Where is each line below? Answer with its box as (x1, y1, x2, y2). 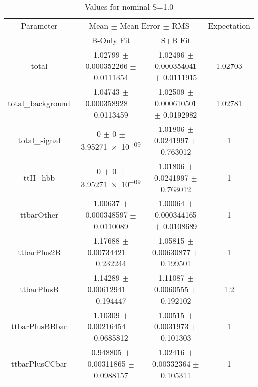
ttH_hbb (23, 172, 55, 183)
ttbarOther (20, 209, 59, 220)
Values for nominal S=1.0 (84, 1, 174, 12)
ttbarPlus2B (18, 246, 61, 258)
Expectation (208, 20, 250, 31)
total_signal (18, 134, 61, 146)
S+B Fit (161, 34, 191, 46)
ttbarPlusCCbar (11, 358, 67, 369)
